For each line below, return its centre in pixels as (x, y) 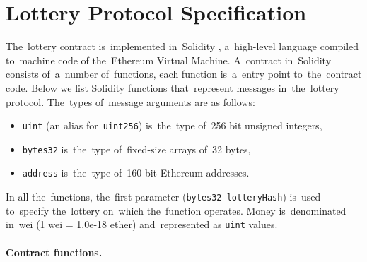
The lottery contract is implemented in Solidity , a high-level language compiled (182, 46)
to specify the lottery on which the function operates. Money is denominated (176, 210)
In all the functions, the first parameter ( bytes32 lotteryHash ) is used (163, 197)
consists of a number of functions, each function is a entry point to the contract (184, 74)
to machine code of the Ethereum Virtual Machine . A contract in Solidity (169, 60)
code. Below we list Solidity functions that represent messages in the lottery (173, 87)
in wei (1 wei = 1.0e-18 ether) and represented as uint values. (142, 224)
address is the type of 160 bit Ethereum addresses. (136, 173)
